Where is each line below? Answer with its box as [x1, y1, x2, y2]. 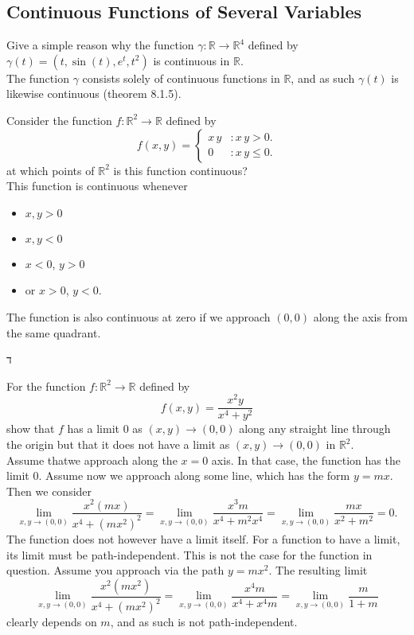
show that [6, 420, 55, 437]
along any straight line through [239, 420, 391, 437]
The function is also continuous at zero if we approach [6, 308, 271, 325]
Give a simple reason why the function [6, 37, 194, 53]
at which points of [6, 162, 95, 178]
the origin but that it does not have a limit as [6, 436, 230, 453]
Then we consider [6, 482, 92, 499]
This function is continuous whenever [6, 177, 188, 194]
